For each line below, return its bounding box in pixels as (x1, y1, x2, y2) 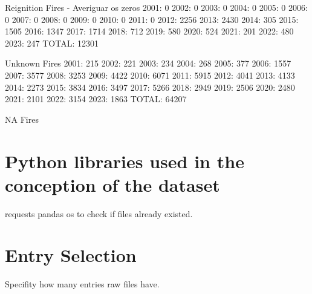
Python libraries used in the (5, 148, 244, 173)
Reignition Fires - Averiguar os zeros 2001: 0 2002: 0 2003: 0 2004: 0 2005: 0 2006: (5, 1, 308, 13)
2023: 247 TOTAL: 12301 (5, 36, 99, 49)
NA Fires (5, 113, 39, 125)
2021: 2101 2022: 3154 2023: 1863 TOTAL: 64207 (5, 93, 187, 105)
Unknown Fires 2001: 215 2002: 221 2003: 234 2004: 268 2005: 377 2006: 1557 (5, 57, 291, 70)
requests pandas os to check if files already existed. (5, 207, 193, 220)
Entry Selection (5, 243, 137, 267)
